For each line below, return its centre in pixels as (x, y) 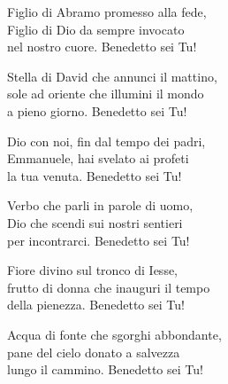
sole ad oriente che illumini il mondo (106, 94)
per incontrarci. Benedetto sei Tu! (99, 240)
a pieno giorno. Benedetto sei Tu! (97, 110)
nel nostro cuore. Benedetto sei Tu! (102, 47)
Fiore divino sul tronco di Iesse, (93, 270)
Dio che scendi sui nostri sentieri (95, 222)
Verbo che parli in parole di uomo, (100, 205)
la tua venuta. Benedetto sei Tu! (95, 175)
